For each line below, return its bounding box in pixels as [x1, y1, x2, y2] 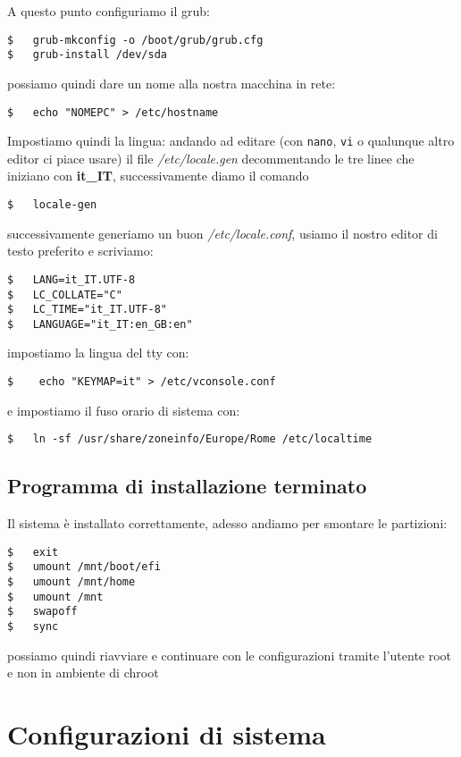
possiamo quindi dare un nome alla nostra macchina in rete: [7, 73, 336, 92]
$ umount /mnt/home [7, 576, 136, 589]
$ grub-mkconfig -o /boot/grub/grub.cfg [7, 33, 264, 46]
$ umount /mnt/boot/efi [7, 560, 161, 574]
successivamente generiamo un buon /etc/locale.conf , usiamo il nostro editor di [7, 223, 438, 242]
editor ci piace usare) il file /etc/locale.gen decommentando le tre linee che [7, 148, 415, 167]
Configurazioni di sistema [7, 716, 326, 753]
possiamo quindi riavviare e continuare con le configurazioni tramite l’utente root [7, 645, 452, 664]
